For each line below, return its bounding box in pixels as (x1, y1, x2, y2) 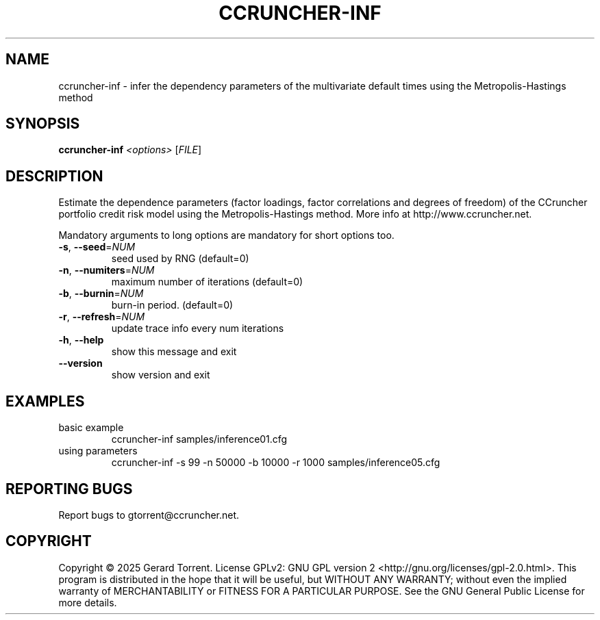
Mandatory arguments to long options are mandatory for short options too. (58, 229, 395, 242)
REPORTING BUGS (5, 480, 133, 498)
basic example (58, 422, 124, 434)
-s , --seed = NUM (58, 241, 136, 253)
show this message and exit (111, 346, 237, 358)
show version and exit (111, 369, 210, 381)
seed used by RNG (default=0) (111, 253, 249, 265)
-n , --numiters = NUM (58, 264, 155, 276)
